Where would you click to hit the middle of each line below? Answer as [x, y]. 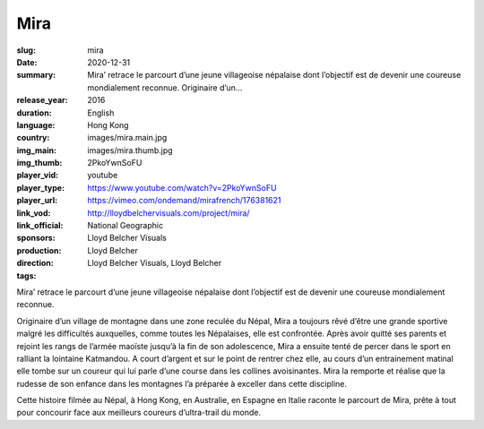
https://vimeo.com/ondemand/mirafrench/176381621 [184, 201]
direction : [35, 263]
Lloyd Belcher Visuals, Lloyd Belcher [155, 263]
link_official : [40, 226]
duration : [35, 113]
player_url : [37, 201]
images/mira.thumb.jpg [130, 150]
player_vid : [37, 176]
